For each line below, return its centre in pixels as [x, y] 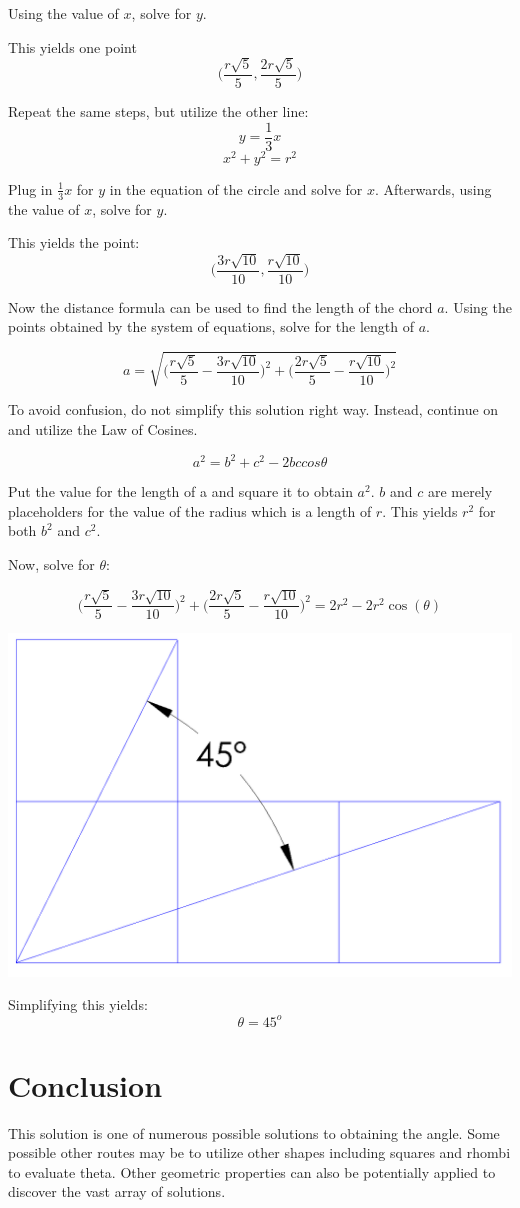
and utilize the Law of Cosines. [103, 428]
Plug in [30, 188]
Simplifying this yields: [78, 1004]
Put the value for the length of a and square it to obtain [180, 491]
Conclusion [85, 1084]
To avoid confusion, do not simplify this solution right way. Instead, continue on [253, 409]
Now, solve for [51, 563]
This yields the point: [74, 242]
